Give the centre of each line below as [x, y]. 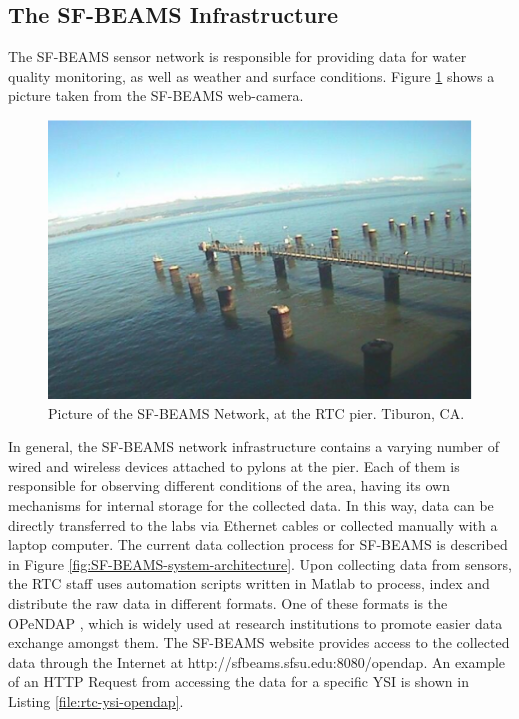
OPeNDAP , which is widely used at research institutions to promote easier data [255, 622]
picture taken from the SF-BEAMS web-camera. [156, 95]
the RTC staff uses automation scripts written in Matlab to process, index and [249, 583]
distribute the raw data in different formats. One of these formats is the [228, 603]
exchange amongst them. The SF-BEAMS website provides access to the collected [259, 642]
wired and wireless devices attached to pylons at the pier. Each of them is [234, 465]
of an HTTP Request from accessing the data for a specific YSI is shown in [238, 681]
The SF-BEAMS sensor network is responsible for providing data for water [237, 56]
